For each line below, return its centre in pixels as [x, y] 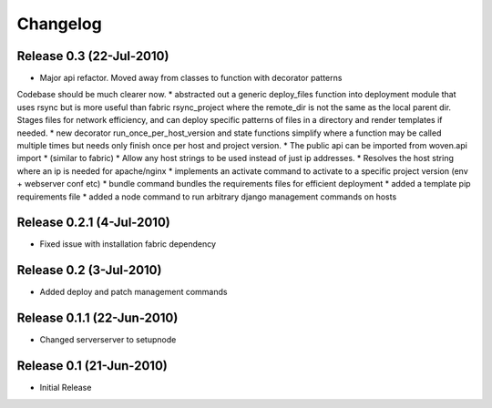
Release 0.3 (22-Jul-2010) [93, 56]
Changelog [59, 24]
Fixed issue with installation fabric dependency [128, 244]
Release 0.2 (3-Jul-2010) [89, 270]
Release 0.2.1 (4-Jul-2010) [93, 223]
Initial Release [66, 388]
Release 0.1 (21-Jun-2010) [92, 366]
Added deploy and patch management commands [133, 292]
